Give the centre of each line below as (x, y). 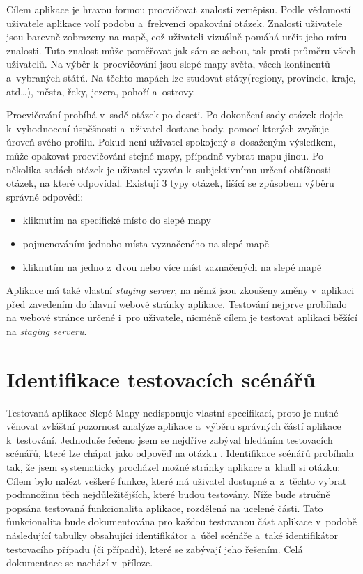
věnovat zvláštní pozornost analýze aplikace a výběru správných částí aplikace (174, 426)
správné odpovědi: (45, 196)
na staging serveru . (47, 331)
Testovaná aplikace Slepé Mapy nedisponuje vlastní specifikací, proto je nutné (172, 412)
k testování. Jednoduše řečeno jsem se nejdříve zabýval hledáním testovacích (170, 439)
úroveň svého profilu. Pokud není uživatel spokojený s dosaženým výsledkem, (171, 142)
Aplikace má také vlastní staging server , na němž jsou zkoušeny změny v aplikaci (180, 290)
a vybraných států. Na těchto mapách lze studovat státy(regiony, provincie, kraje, (181, 77)
